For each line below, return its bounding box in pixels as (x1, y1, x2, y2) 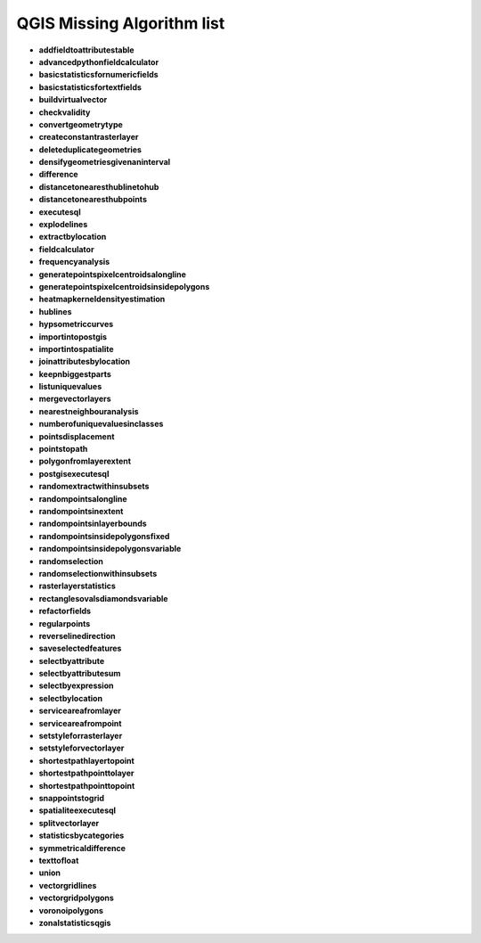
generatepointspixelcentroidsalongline (38, 268, 187, 280)
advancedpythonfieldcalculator (38, 56, 159, 67)
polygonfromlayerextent (38, 455, 132, 467)
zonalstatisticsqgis (38, 917, 111, 928)
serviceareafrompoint (38, 717, 122, 728)
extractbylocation (38, 232, 107, 242)
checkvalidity (38, 107, 91, 118)
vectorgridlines (38, 880, 97, 890)
